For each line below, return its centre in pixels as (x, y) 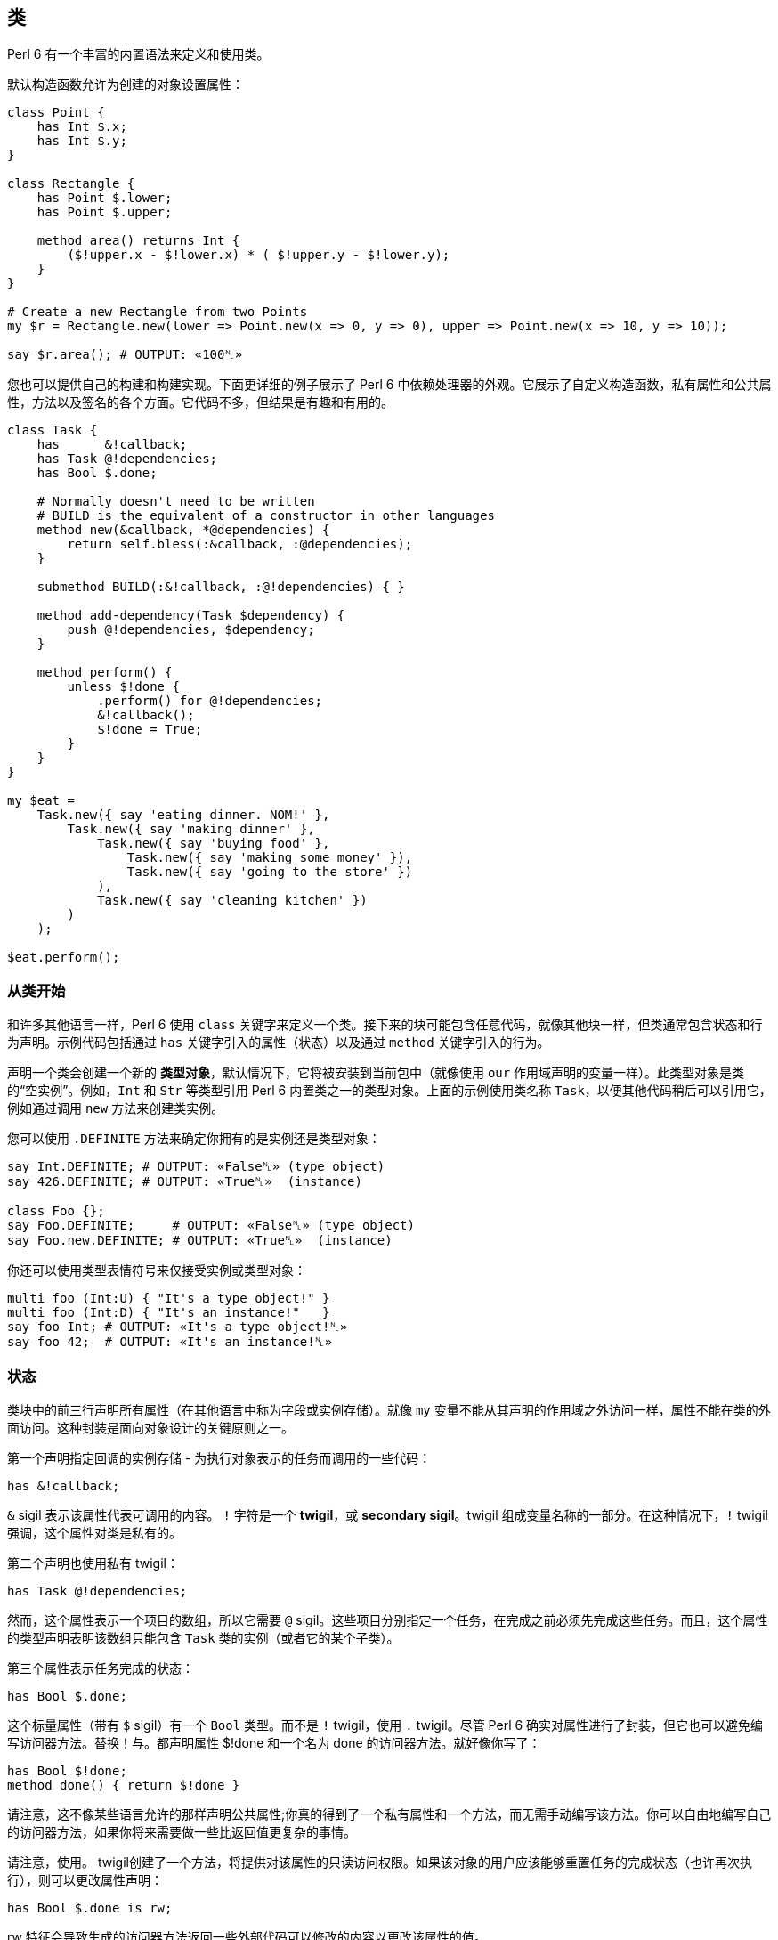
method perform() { (105, 673)
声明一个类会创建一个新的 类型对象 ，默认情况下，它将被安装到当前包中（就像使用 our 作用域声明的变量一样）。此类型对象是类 (376, 1073)
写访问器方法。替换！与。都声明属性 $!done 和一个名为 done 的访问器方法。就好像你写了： (274, 1742)
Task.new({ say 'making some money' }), (270, 858)
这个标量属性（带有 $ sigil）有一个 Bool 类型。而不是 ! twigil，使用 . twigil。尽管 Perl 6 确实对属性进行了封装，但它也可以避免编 (385, 1725)
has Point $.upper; (105, 212)
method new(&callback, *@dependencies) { (183, 530)
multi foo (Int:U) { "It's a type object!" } (169, 1299)
